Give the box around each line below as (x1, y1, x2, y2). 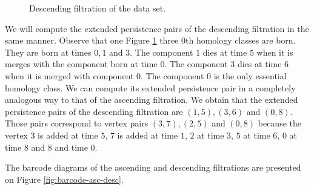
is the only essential (213, 69, 287, 82)
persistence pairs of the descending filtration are (5, 105, 183, 117)
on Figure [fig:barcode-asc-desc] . (5, 172, 124, 185)
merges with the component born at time (5, 57, 158, 70)
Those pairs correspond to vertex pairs (5, 117, 149, 129)
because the (258, 117, 301, 129)
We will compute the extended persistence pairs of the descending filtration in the (5, 22, 309, 34)
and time (55, 140, 88, 153)
